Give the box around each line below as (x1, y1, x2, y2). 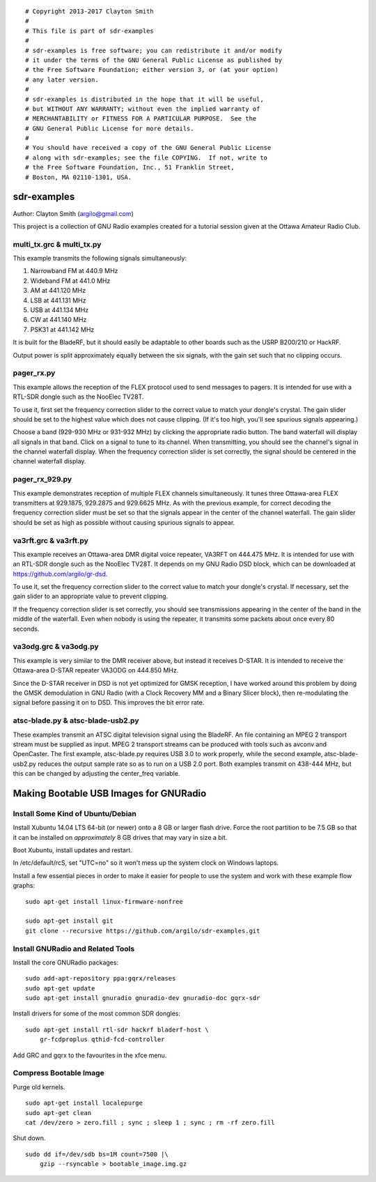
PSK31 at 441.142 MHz (30, 325, 95, 334)
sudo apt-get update (25, 984, 95, 992)
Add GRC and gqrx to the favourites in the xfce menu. (13, 1051, 167, 1059)
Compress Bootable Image (13, 1068, 104, 1078)
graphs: (13, 882, 35, 890)
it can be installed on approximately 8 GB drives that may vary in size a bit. (13, 833, 228, 841)
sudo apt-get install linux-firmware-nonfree (25, 898, 184, 905)
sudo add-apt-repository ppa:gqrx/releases (25, 974, 176, 983)
